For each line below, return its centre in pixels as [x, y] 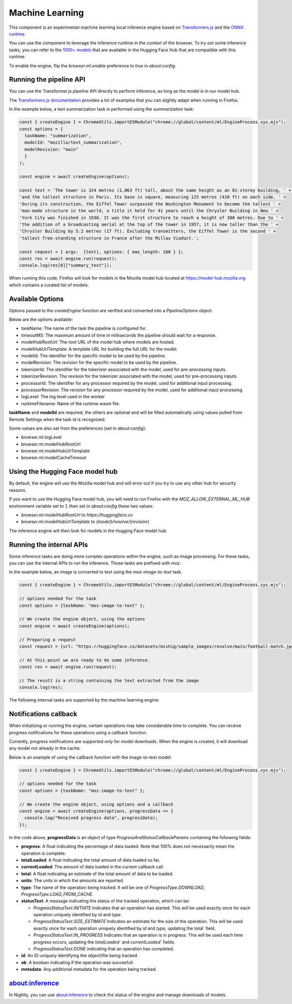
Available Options [36, 299]
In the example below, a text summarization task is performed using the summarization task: [101, 109]
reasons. [18, 490]
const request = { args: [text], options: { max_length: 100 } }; [101, 252]
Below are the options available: [41, 320]
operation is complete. [44, 853]
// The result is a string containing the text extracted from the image [109, 680]
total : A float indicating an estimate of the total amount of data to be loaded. [97, 874]
